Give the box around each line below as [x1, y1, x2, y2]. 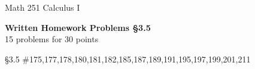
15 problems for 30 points [5, 33, 99, 45]
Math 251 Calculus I [5, 1, 80, 13]
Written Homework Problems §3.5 [5, 21, 151, 33]
